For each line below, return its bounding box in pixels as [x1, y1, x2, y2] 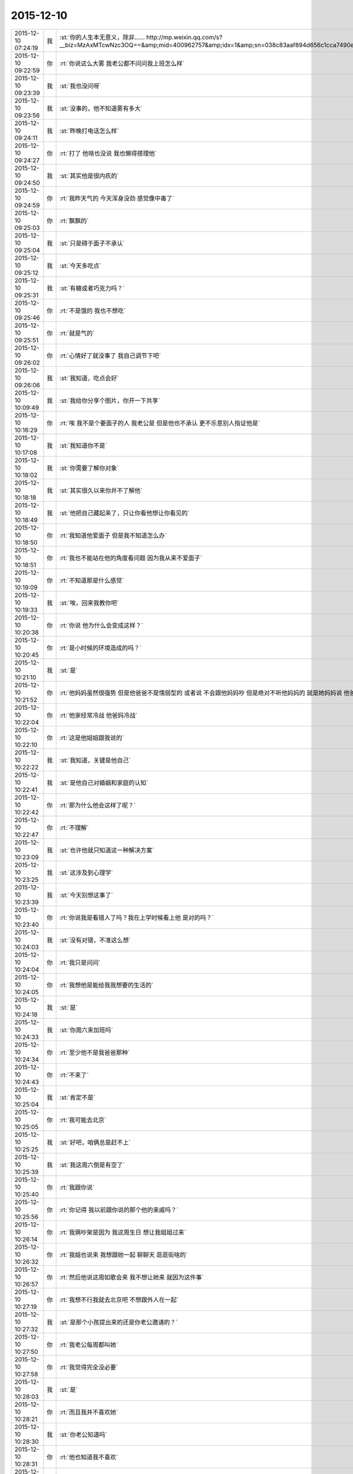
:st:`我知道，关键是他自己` [59, 756, 131, 764]
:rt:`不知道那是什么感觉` [59, 576, 124, 584]
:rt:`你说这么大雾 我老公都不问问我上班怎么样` [59, 59, 185, 67]
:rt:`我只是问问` [59, 958, 101, 966]
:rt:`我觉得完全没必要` [59, 1363, 118, 1371]
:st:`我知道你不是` [59, 441, 108, 449]
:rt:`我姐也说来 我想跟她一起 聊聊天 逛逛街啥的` [59, 1251, 188, 1259]
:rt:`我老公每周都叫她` [59, 1340, 118, 1348]
